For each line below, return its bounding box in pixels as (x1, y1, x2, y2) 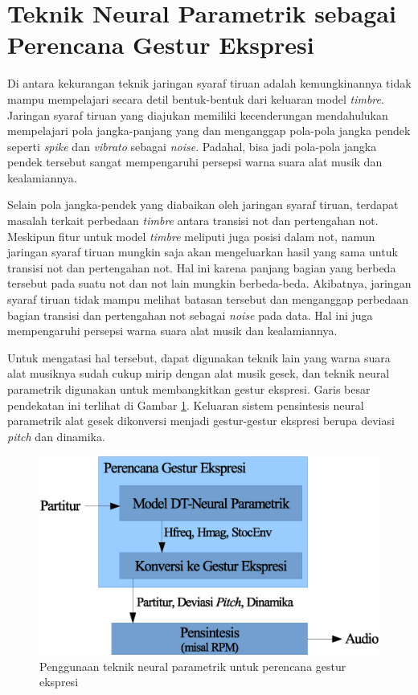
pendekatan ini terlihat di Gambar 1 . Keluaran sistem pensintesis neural (7, 396, 364, 413)
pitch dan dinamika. (7, 427, 105, 444)
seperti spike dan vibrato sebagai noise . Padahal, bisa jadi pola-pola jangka (7, 137, 377, 154)
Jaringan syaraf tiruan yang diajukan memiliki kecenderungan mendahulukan (7, 106, 388, 123)
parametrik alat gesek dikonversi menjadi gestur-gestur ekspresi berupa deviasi (7, 412, 395, 429)
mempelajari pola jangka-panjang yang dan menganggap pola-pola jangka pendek (7, 122, 411, 139)
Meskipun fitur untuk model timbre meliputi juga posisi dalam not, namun (7, 227, 375, 244)
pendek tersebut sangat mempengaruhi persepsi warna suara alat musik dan (7, 153, 383, 170)
